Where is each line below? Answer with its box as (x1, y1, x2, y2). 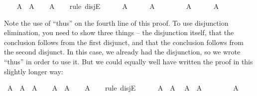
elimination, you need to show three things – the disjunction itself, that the (4, 27, 234, 38)
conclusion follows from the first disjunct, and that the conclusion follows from (4, 37, 244, 47)
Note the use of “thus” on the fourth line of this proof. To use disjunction (4, 17, 229, 28)
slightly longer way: (4, 66, 63, 76)
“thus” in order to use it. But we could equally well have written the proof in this (4, 56, 253, 66)
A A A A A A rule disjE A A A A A (7, 83, 239, 93)
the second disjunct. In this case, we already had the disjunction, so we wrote (4, 47, 241, 57)
